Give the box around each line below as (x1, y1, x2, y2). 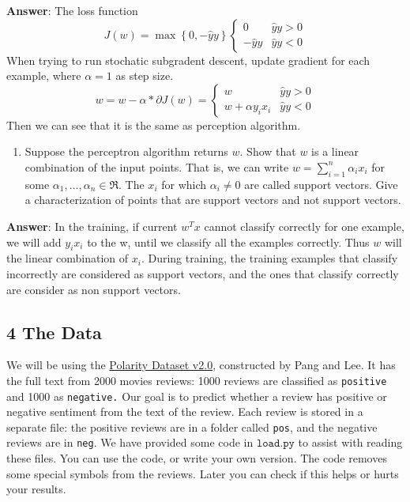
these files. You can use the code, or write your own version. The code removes (6, 450, 387, 466)
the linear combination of (6, 250, 129, 266)
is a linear (311, 143, 359, 160)
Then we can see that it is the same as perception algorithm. (6, 116, 301, 133)
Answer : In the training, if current (6, 217, 178, 234)
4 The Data (6, 319, 102, 344)
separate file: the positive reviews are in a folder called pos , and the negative (6, 418, 378, 435)
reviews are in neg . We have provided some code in (6, 434, 254, 451)
